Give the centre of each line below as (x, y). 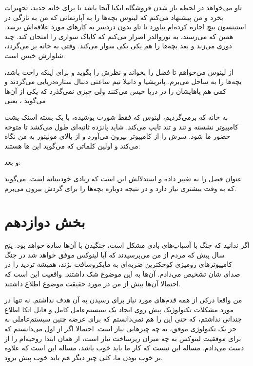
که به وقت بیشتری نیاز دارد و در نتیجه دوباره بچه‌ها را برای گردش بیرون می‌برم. (120, 188)
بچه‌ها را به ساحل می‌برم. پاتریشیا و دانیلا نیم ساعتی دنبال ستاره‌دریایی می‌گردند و (123, 81)
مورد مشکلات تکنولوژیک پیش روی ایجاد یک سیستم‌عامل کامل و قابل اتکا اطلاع (119, 309)
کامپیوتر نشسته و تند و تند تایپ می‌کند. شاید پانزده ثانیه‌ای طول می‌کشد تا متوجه (121, 126)
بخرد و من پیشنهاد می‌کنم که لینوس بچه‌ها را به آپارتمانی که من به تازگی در (114, 17)
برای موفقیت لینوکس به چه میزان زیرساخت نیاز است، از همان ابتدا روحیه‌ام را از (123, 338)
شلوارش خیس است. (35, 55)
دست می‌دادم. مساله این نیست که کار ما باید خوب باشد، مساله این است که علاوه (124, 348)
